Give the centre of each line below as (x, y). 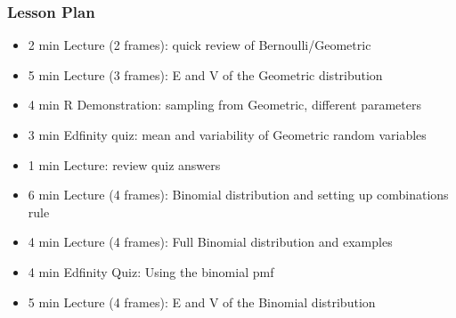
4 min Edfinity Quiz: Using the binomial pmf (151, 271)
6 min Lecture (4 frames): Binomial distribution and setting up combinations (238, 195)
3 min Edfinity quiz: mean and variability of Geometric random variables (227, 135)
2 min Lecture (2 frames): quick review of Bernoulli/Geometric (199, 45)
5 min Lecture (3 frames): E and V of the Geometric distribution (205, 74)
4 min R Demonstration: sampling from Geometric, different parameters (224, 105)
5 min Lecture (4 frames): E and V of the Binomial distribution (202, 302)
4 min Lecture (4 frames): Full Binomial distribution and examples (210, 242)
